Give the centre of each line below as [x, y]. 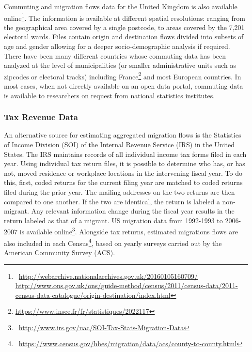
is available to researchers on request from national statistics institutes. [110, 95]
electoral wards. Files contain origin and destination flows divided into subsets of [124, 37]
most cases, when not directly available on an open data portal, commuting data [124, 86]
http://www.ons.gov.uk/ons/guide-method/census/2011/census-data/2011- [126, 285]
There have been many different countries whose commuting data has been [115, 55]
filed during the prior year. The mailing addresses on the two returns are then [119, 192]
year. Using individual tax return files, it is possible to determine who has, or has [125, 163]
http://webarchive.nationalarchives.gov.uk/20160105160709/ [108, 276]
